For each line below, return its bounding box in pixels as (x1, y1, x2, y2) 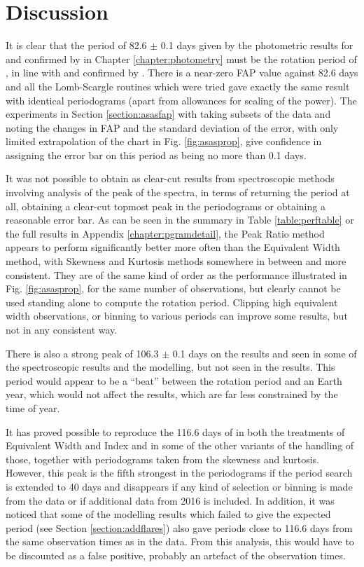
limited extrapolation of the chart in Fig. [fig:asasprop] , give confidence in (6, 134, 322, 149)
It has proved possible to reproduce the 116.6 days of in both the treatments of (6, 424, 345, 439)
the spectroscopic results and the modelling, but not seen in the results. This (6, 360, 335, 374)
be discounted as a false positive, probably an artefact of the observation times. (6, 547, 346, 562)
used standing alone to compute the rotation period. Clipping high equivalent (6, 294, 338, 309)
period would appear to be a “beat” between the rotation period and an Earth (6, 373, 342, 388)
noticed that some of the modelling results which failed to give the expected (6, 507, 331, 521)
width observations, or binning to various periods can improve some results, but (6, 308, 348, 323)
